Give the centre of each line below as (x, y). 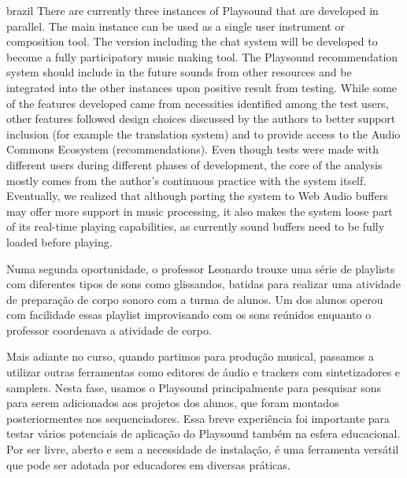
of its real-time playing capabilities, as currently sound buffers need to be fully (196, 226)
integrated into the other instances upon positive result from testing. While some (202, 87)
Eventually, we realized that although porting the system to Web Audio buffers (197, 196)
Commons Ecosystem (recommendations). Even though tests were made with (192, 149)
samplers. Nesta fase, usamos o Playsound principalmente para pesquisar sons (194, 387)
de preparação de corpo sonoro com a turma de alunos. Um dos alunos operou (195, 299)
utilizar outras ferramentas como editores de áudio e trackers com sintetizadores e (203, 372)
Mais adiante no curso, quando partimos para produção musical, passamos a (190, 356)
